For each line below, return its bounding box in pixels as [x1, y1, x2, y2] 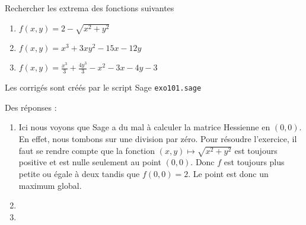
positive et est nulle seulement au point [18, 156, 161, 168]
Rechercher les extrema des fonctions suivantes [5, 2, 174, 14]
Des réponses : [5, 101, 57, 113]
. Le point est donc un [188, 167, 269, 179]
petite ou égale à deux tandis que [18, 167, 140, 179]
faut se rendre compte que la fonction [18, 144, 155, 156]
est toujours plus [224, 156, 285, 168]
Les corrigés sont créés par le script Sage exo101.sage [5, 81, 202, 94]
